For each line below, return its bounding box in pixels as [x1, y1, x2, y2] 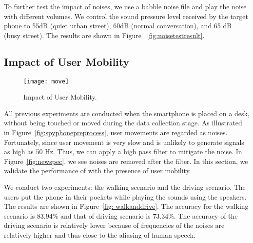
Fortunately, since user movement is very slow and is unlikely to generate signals [4, 137, 244, 147]
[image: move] [23, 78, 69, 85]
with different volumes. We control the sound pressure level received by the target [4, 11, 249, 21]
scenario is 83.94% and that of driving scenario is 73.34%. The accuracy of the [4, 210, 238, 221]
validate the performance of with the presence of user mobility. [4, 165, 191, 176]
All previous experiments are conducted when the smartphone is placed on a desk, [4, 108, 250, 118]
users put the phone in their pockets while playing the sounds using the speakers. [4, 191, 247, 202]
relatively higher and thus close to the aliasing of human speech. [4, 229, 196, 240]
